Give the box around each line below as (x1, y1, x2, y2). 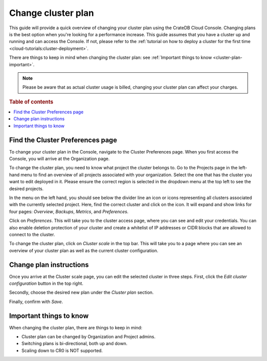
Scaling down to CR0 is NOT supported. (21, 347, 103, 354)
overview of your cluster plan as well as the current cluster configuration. (9, 248, 158, 254)
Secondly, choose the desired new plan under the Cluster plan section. (9, 290, 154, 296)
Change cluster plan (9, 7, 94, 18)
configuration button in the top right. (9, 280, 84, 286)
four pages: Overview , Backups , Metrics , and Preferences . (9, 208, 129, 214)
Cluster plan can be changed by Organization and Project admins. (21, 334, 156, 340)
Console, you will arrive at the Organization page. (9, 156, 110, 162)
